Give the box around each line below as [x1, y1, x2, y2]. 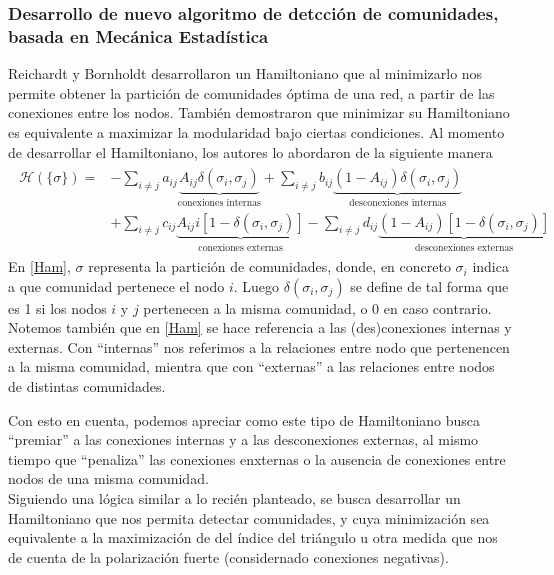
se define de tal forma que [350, 275, 509, 296]
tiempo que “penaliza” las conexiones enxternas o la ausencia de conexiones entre [8, 448, 506, 469]
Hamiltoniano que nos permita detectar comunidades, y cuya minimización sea [8, 507, 490, 528]
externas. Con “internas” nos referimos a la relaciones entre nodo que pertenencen [8, 336, 510, 357]
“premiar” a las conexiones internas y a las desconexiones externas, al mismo [8, 429, 479, 450]
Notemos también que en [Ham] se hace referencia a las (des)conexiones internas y [8, 317, 512, 338]
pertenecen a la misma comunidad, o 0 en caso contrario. [143, 297, 492, 318]
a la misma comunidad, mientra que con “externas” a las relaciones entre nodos [8, 356, 495, 377]
